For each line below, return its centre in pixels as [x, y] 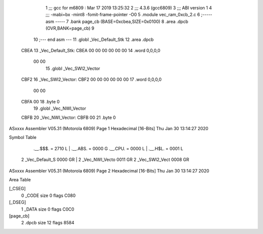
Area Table [20, 180]
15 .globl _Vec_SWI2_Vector [73, 68]
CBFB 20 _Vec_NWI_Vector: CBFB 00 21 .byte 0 [69, 117]
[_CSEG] [18, 189]
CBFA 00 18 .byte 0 [40, 101]
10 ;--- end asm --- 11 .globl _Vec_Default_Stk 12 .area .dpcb [94, 39]
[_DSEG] [18, 202]
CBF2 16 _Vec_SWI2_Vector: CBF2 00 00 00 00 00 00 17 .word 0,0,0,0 [91, 79]
